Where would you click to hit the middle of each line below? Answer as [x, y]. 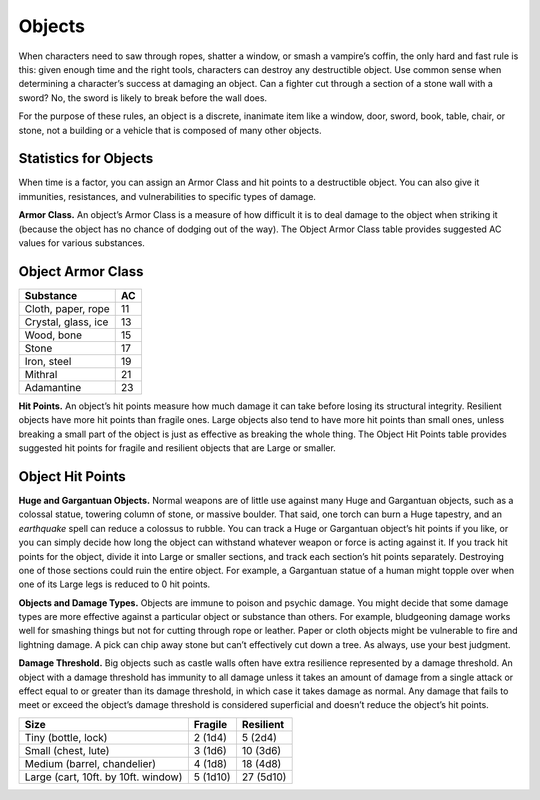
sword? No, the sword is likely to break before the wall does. [143, 97]
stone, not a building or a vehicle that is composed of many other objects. [170, 130]
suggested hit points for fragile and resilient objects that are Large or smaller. [177, 448]
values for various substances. [81, 242]
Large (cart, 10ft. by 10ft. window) [103, 777]
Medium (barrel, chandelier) [90, 763]
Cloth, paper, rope [67, 308]
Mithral [41, 374]
